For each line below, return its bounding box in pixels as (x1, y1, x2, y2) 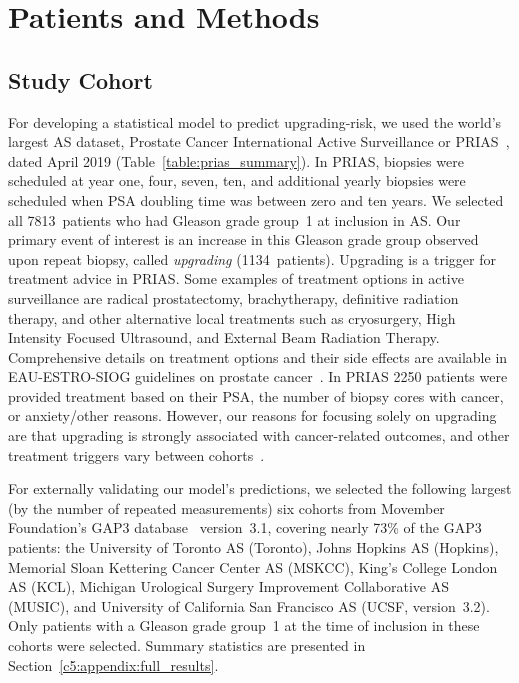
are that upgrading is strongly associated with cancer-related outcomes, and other (8, 425, 510, 446)
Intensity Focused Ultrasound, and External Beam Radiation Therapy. (8, 327, 440, 348)
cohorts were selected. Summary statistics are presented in (8, 635, 366, 656)
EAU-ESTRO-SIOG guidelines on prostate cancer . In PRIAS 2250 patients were (8, 366, 508, 387)
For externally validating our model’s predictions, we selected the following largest (8, 478, 512, 499)
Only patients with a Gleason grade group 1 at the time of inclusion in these (8, 615, 480, 636)
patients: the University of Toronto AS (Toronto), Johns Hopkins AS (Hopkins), (8, 537, 499, 558)
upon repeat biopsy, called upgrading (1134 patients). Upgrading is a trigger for (8, 248, 496, 269)
